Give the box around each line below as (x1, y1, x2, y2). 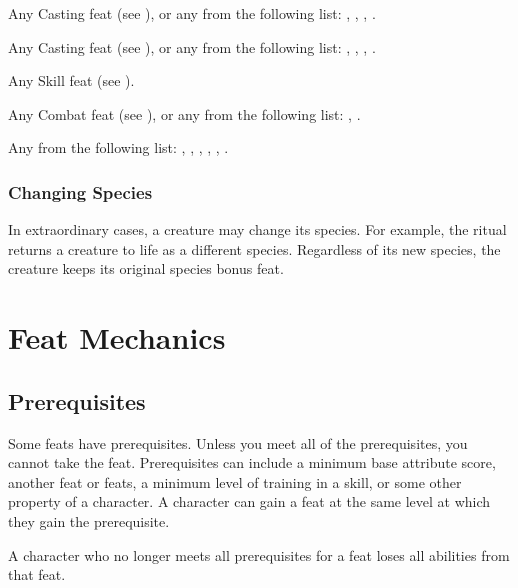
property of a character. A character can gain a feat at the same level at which (8, 491, 491, 512)
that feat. (8, 564, 66, 585)
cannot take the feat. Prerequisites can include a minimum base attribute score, (8, 452, 496, 473)
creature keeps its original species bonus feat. (8, 258, 284, 279)
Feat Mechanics (8, 317, 226, 358)
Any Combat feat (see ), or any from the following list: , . (8, 103, 361, 124)
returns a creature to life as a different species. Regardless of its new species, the (8, 238, 501, 259)
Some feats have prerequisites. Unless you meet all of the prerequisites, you (8, 432, 468, 453)
